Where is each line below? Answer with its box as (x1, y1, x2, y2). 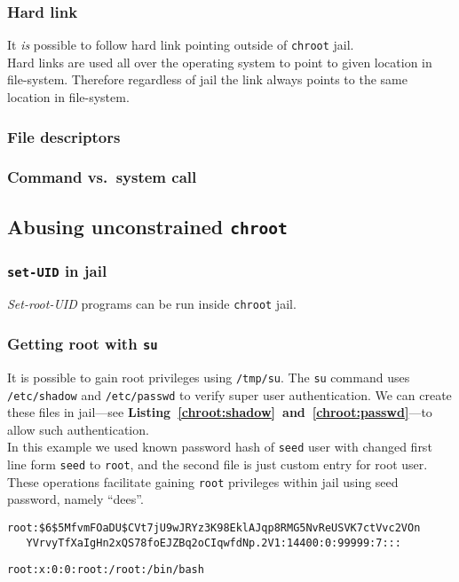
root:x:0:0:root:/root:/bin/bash (7, 563, 204, 577)
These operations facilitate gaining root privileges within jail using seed (7, 472, 399, 491)
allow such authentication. (7, 420, 149, 438)
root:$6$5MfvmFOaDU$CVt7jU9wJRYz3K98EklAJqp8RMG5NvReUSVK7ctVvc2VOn (7, 521, 421, 534)
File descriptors (7, 125, 121, 147)
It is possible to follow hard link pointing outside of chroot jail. (7, 35, 354, 54)
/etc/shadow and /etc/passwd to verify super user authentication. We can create (7, 385, 452, 404)
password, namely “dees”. (7, 490, 144, 508)
